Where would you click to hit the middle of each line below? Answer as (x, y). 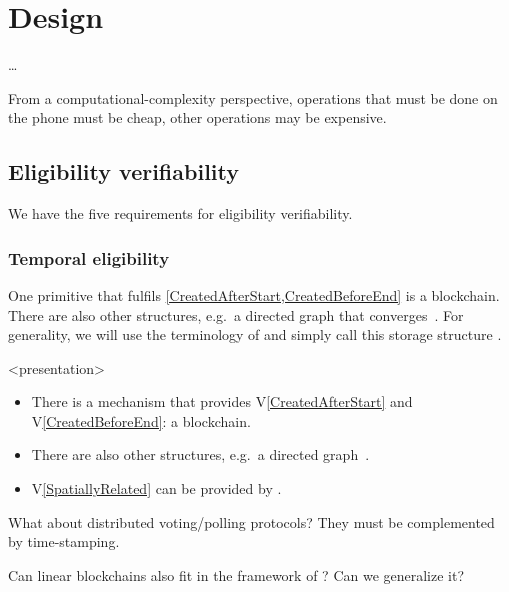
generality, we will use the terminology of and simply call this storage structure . (255, 334)
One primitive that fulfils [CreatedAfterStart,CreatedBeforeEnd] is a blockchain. (254, 294)
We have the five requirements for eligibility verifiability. (180, 213)
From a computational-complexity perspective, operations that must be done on (253, 97)
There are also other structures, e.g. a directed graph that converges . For (236, 314)
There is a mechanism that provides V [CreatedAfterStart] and (222, 401)
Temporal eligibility (89, 257)
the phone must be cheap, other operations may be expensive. (197, 117)
